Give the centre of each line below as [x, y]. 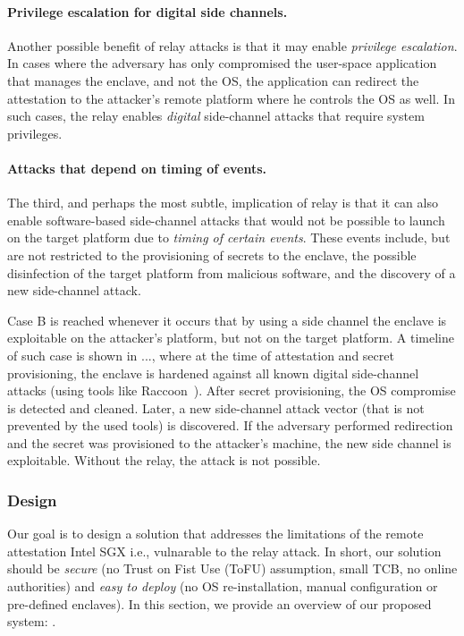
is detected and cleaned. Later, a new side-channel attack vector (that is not [216, 407]
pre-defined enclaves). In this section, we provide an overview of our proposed [219, 603]
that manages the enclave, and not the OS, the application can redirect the [213, 80]
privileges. [35, 133]
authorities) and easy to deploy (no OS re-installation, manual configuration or [223, 586]
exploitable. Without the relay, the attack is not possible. [164, 460]
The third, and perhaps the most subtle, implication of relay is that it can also [223, 203]
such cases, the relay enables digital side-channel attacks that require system [216, 116]
